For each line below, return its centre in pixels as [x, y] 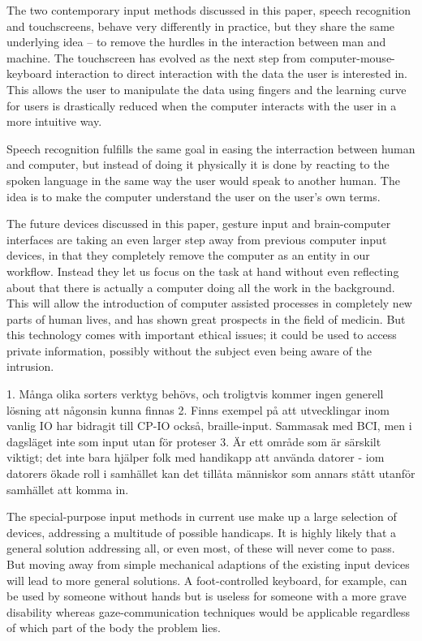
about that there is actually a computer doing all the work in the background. [201, 287]
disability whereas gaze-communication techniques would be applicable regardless [209, 611]
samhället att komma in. [68, 489]
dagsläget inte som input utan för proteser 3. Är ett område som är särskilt [194, 441]
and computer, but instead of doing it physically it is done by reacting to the [198, 164]
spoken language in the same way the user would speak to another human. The [203, 180]
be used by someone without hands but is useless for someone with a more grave [207, 596]
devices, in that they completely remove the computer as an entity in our [188, 255]
